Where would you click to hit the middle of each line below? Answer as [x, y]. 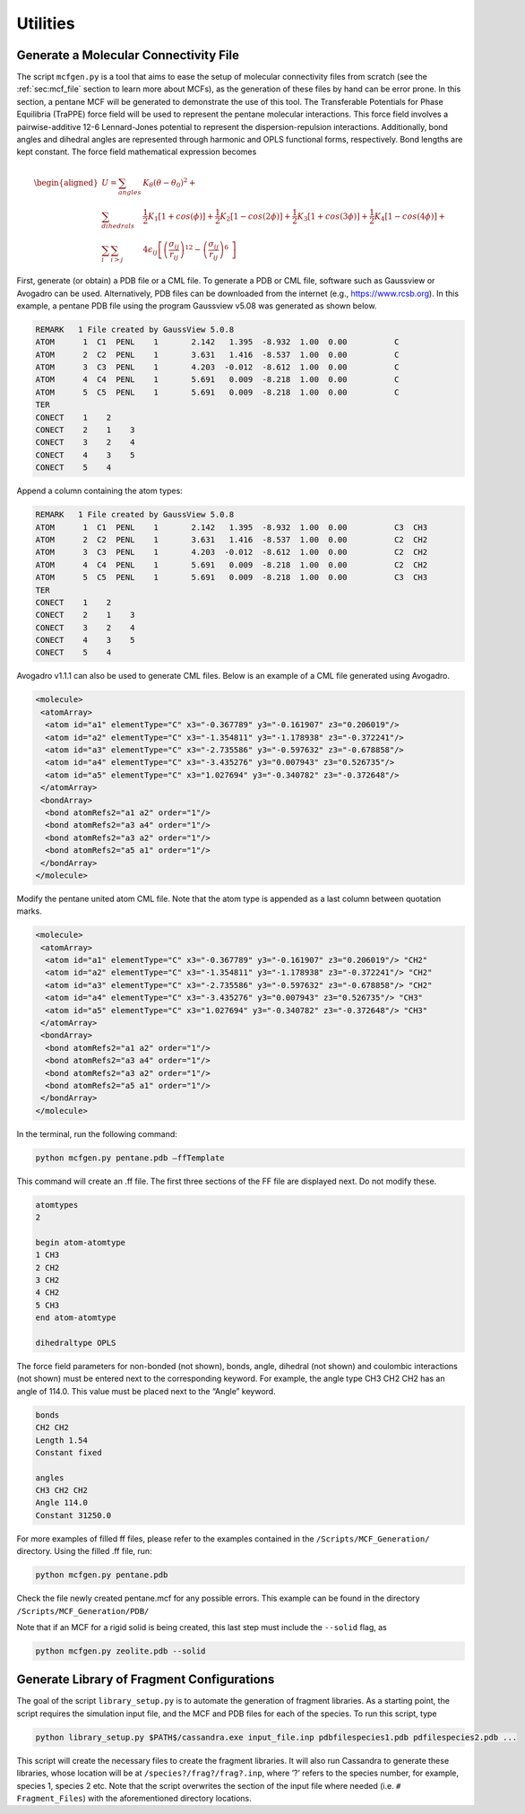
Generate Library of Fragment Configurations [146, 1680]
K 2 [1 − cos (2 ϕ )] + [255, 217]
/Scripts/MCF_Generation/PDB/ [83, 1611]
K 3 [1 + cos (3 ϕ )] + [333, 217]
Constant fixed [69, 1452]
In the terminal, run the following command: [97, 1133]
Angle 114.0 [62, 1503]
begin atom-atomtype [80, 1242]
